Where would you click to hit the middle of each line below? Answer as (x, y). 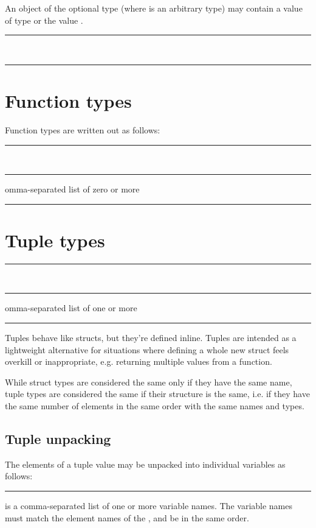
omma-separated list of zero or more (72, 189)
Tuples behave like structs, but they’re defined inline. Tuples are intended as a (151, 337)
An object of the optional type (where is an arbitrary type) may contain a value (154, 8)
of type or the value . (44, 20)
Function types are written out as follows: (83, 129)
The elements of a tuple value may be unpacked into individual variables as (145, 464)
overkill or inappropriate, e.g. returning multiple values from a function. (139, 361)
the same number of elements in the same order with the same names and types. (155, 405)
